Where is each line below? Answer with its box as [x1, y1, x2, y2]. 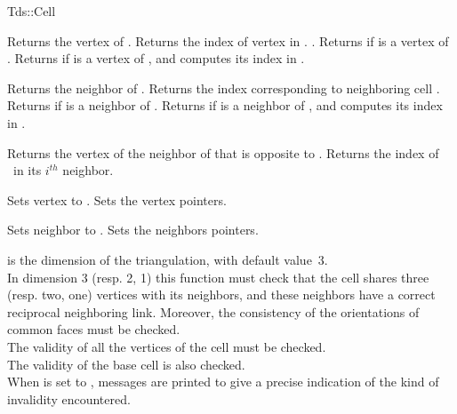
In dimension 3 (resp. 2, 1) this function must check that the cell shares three [7, 267, 429, 286]
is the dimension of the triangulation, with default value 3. [7, 250, 328, 268]
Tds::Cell [7, 2, 56, 20]
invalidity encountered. [7, 389, 131, 408]
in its [12, 161, 42, 179]
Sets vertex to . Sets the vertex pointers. [7, 190, 227, 209]
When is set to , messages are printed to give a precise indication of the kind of [7, 372, 439, 391]
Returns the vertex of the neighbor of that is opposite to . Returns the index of [7, 143, 439, 162]
